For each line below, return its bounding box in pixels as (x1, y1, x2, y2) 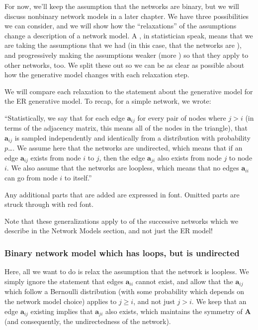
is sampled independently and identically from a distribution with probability (14, 132, 251, 143)
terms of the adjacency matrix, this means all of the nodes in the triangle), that (4, 123, 248, 133)
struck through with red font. (4, 199, 94, 209)
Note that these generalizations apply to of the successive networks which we (4, 215, 239, 226)
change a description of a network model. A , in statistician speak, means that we (4, 30, 253, 40)
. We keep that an (191, 296, 247, 306)
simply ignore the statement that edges (4, 276, 124, 286)
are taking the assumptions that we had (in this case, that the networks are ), (4, 40, 242, 50)
